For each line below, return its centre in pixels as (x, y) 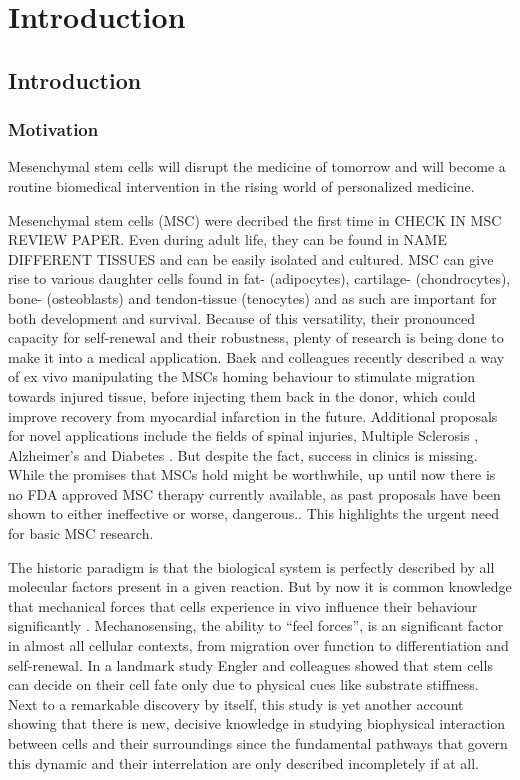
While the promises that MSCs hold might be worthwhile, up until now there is (252, 474)
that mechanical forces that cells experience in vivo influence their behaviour (243, 605)
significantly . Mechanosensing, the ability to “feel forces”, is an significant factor (256, 625)
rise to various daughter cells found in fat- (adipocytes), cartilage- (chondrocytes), (259, 278)
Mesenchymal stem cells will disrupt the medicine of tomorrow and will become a (257, 166)
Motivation (53, 129)
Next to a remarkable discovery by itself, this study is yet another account (236, 703)
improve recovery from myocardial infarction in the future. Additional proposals (253, 415)
